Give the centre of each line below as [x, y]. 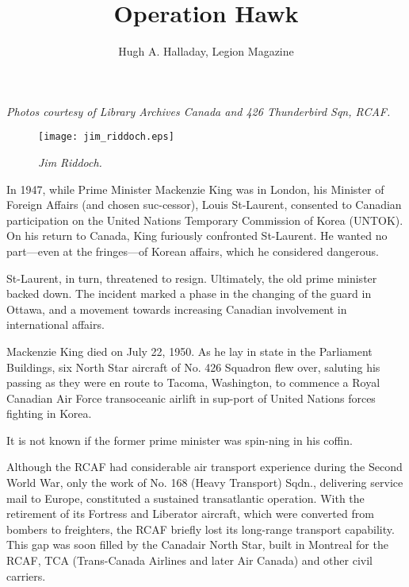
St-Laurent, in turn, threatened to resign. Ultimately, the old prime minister [192, 278]
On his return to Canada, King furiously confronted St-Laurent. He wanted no [197, 236]
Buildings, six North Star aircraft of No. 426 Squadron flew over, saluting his [193, 367]
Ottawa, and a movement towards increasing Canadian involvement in [177, 309]
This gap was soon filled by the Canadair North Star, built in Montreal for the [197, 545]
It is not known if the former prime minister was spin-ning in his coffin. [180, 440]
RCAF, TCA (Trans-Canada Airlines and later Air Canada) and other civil [189, 560]
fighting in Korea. [49, 413]
